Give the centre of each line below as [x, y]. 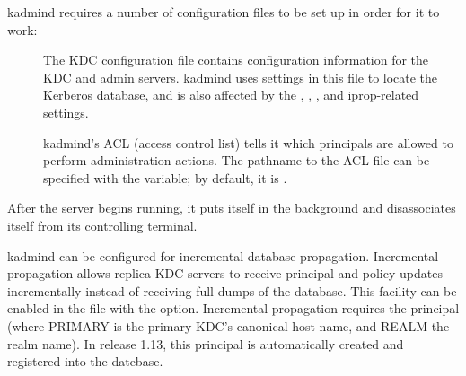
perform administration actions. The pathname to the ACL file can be [237, 160]
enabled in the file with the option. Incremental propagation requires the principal [233, 308]
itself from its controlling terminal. [102, 225]
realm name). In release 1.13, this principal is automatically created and [206, 343]
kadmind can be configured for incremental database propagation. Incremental [223, 255]
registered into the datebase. [85, 361]
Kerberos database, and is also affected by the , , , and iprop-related [231, 95]
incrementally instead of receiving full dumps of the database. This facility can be [232, 290]
